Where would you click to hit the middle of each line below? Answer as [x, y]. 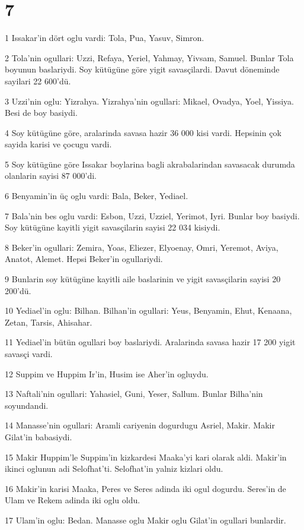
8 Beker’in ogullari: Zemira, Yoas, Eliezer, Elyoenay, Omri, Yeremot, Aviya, [142, 247]
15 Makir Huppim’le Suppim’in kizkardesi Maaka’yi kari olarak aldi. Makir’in [146, 457]
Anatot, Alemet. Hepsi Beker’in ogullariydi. [84, 259]
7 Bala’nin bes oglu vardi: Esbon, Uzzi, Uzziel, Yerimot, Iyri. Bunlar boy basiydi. [152, 215]
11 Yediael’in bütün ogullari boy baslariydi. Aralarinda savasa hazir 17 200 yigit [150, 342]
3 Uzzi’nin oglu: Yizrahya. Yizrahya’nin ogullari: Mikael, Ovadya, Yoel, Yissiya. [149, 101]
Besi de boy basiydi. [41, 113]
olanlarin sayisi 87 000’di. [51, 176]
